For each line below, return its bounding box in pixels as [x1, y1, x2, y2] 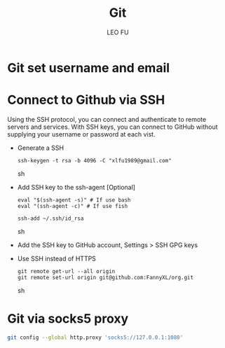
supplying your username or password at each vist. [7, 130, 156, 138]
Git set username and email [7, 60, 170, 76]
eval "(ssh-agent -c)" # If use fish [17, 202, 128, 209]
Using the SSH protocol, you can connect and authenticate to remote [7, 115, 207, 123]
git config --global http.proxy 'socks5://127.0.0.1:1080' [7, 334, 184, 341]
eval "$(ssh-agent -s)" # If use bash [17, 196, 131, 204]
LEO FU [107, 28, 129, 36]
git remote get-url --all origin [17, 267, 116, 274]
